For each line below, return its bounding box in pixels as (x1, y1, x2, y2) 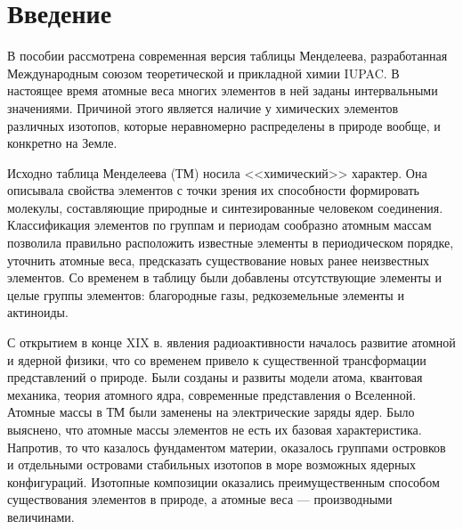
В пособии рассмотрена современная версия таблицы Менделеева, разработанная (7, 46, 448, 65)
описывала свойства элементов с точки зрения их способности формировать (7, 181, 419, 199)
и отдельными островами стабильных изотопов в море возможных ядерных (7, 455, 417, 474)
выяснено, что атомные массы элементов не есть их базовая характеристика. (7, 420, 422, 438)
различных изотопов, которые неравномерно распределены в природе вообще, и (7, 116, 441, 134)
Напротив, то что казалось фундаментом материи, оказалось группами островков (7, 437, 446, 456)
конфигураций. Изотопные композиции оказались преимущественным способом (7, 472, 440, 491)
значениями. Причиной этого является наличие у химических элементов (7, 98, 399, 117)
